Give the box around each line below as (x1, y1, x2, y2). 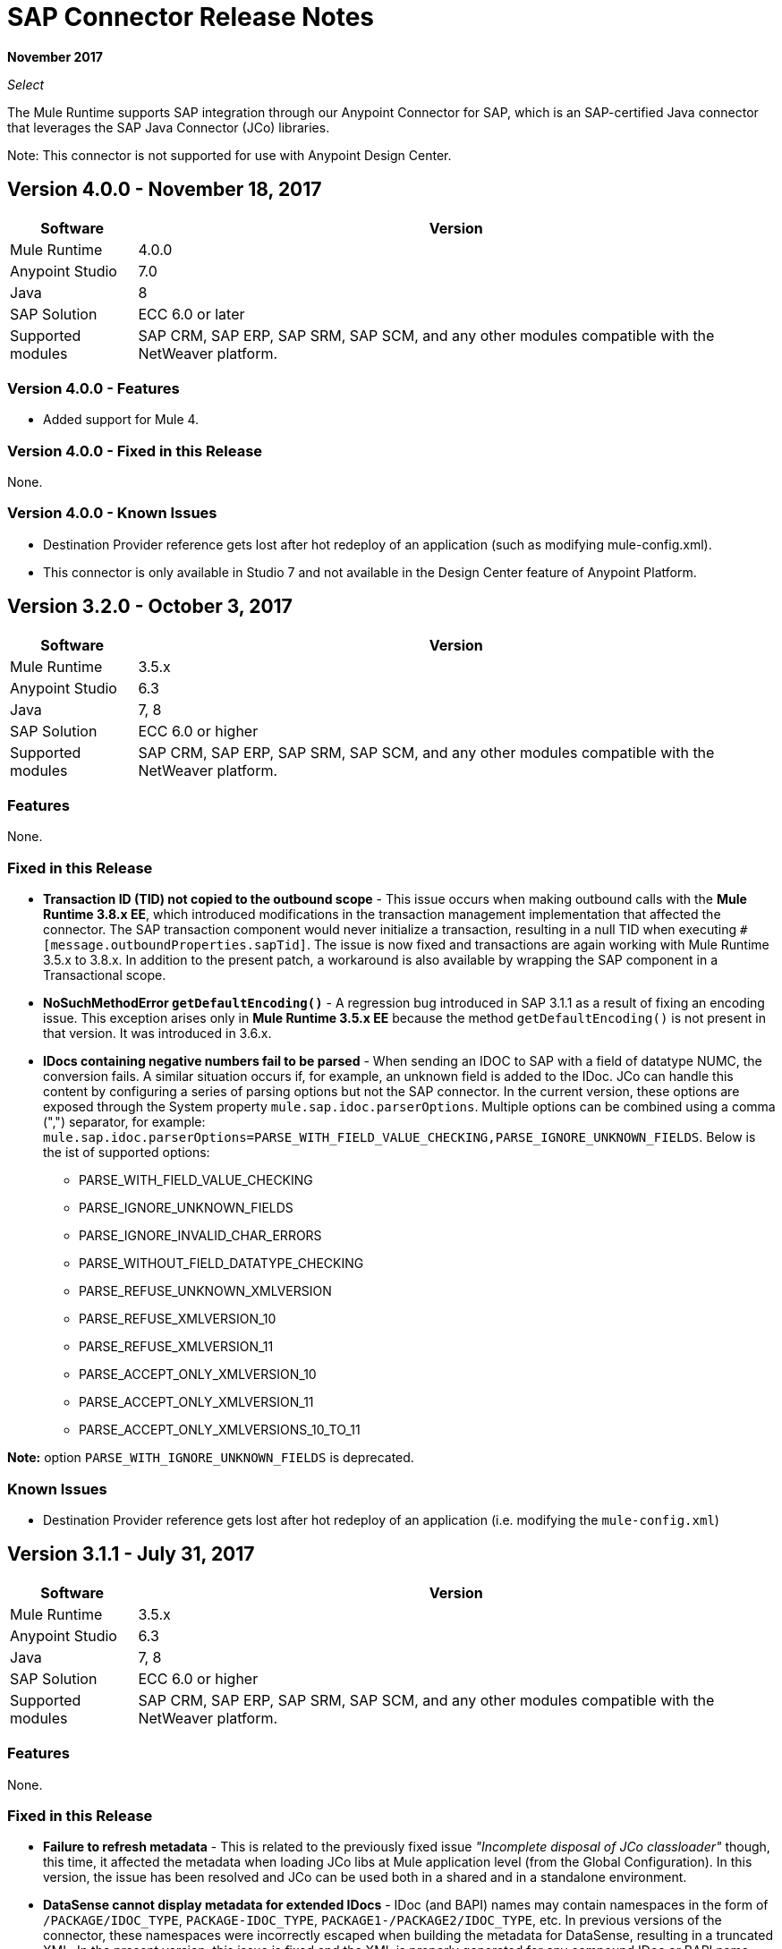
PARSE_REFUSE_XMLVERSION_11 (79, 1339, 274, 1355)
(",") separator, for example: (43, 1114, 206, 1130)
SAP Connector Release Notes (7, 2, 375, 32)
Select (7, 76, 45, 92)
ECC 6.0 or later (138, 304, 245, 323)
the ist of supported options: (43, 1145, 210, 1161)
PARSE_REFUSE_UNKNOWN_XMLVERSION (79, 1283, 332, 1299)
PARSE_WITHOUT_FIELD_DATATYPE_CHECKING (79, 1255, 364, 1272)
